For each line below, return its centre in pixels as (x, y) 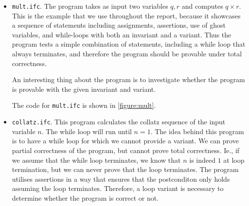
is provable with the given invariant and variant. (84, 89)
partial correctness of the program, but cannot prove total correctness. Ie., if (126, 150)
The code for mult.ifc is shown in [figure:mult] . (84, 105)
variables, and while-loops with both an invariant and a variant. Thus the (122, 34)
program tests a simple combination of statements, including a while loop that (129, 44)
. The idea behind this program (197, 131)
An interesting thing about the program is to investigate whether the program (128, 79)
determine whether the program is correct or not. (85, 197)
